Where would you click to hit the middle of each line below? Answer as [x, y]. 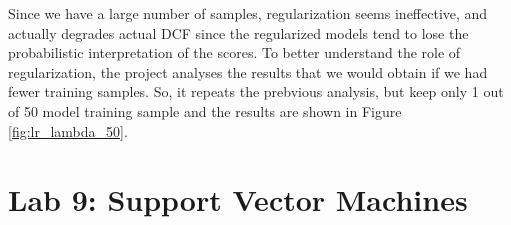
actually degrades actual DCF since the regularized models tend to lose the [238, 32]
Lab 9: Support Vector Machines [238, 199]
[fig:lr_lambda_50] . [68, 130]
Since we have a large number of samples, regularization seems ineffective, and [248, 13]
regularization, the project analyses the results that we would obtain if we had [248, 71]
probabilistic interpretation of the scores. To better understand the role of [234, 52]
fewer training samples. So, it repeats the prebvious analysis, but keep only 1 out [256, 91]
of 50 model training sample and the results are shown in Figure [205, 110]
